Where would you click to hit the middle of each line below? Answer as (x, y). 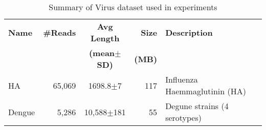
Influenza (182, 79)
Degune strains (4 (197, 106)
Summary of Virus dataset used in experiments (133, 7)
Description (189, 32)
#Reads (60, 32)
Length (105, 38)
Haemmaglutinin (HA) (206, 91)
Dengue (22, 112)
